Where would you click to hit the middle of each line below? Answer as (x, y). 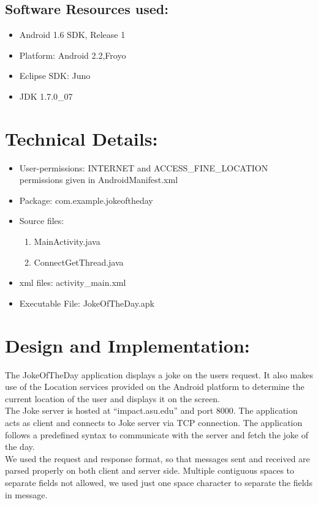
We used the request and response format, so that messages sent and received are (157, 458)
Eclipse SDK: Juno (55, 76)
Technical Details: (81, 138)
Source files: (42, 221)
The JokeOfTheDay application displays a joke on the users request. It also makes (159, 374)
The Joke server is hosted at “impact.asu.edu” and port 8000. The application (151, 410)
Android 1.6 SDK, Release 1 (72, 35)
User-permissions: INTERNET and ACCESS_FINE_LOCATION (144, 167)
